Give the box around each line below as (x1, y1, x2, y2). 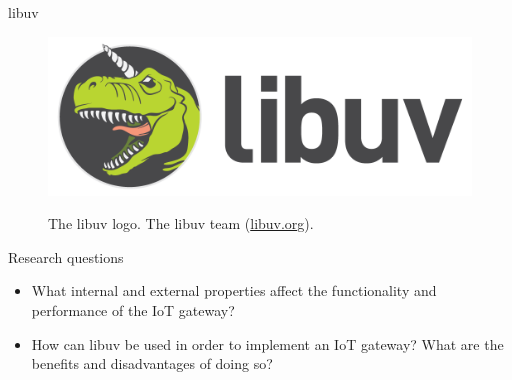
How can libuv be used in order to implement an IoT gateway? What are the (31, 333, 504, 354)
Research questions (8, 246, 124, 267)
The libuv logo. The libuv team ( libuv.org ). (48, 213, 314, 234)
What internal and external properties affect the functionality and (31, 280, 437, 301)
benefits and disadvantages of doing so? (31, 353, 273, 374)
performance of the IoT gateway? (31, 299, 235, 320)
